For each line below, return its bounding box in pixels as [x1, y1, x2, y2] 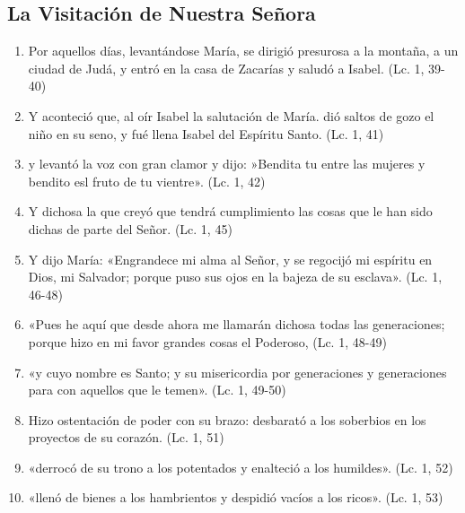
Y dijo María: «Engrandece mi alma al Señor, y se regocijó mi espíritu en [28, 249, 433, 268]
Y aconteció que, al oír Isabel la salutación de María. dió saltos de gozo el [28, 106, 434, 125]
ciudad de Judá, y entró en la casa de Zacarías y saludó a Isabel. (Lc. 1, [28, 58, 425, 77]
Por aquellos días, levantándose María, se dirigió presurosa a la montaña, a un [28, 41, 459, 60]
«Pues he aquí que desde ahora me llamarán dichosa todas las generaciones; [28, 315, 445, 334]
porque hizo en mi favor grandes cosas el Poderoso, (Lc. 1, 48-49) [28, 332, 387, 351]
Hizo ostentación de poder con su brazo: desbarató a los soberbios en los [28, 410, 426, 429]
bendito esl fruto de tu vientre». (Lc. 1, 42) [28, 171, 266, 190]
